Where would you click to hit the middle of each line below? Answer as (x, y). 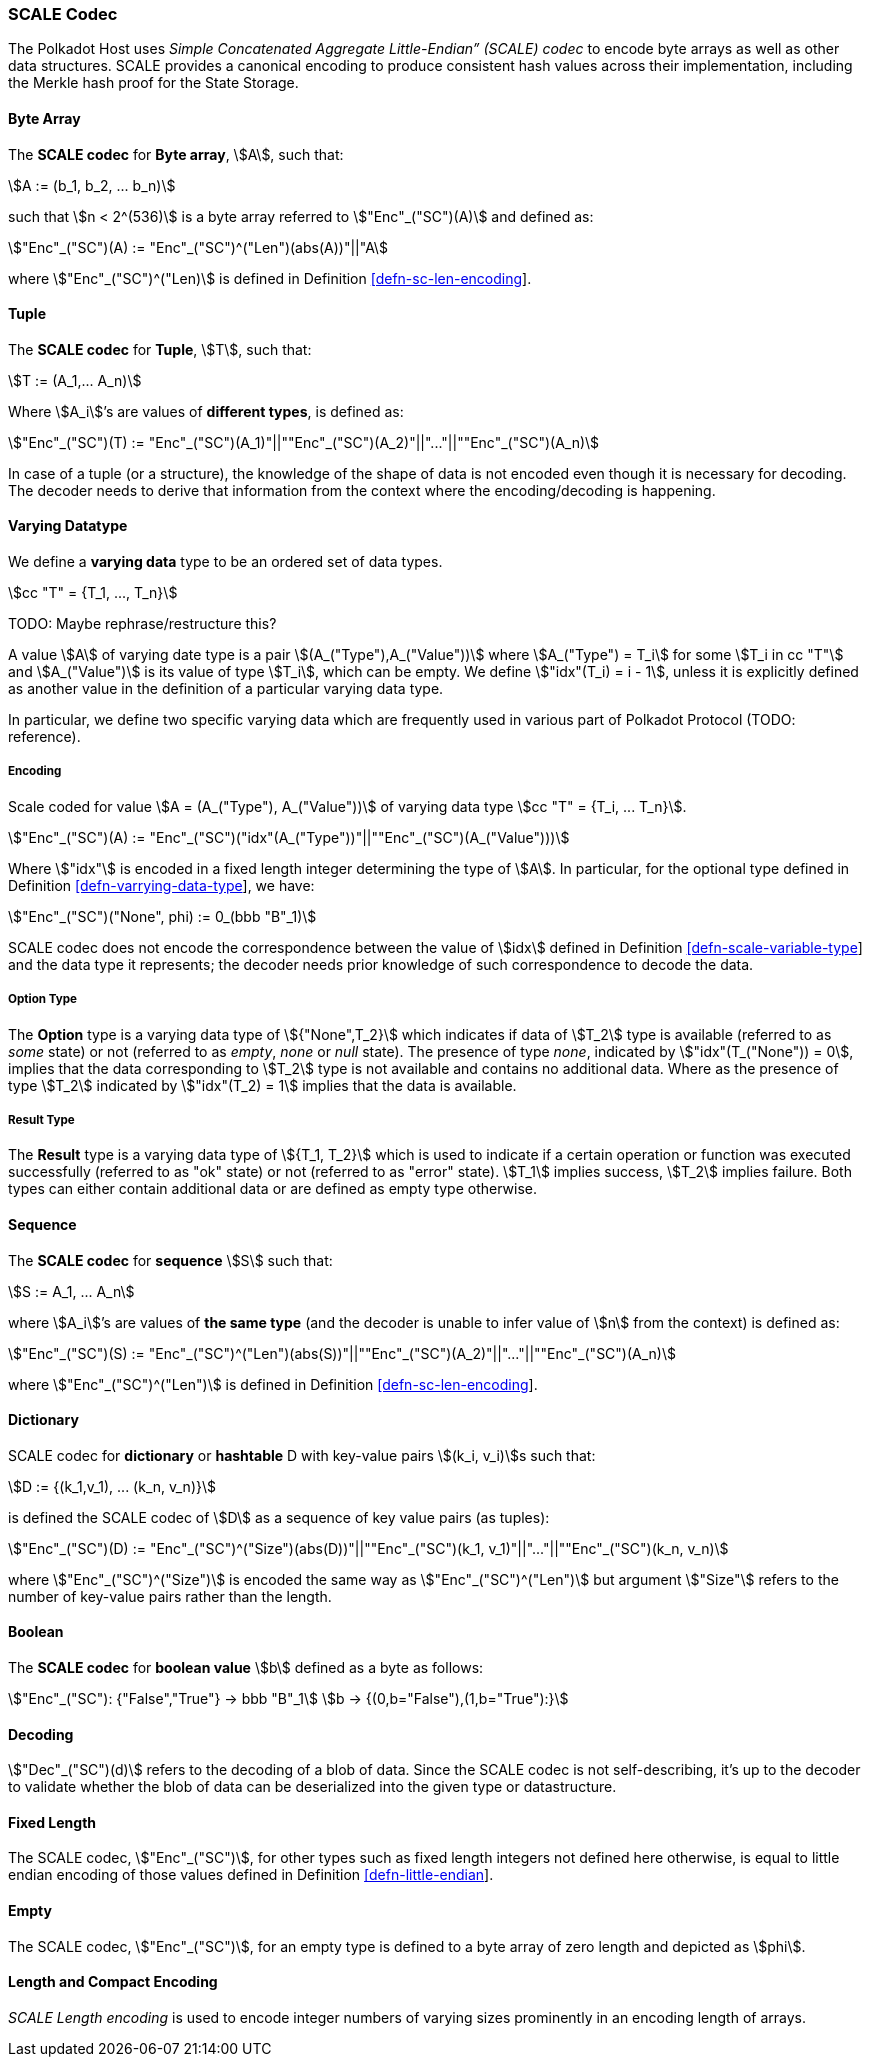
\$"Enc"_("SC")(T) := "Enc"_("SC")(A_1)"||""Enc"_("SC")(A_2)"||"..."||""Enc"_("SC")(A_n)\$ (304, 442)
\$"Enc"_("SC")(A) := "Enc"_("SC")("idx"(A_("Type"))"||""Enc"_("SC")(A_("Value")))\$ (289, 837)
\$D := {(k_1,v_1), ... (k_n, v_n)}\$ (112, 1486)
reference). (44, 737)
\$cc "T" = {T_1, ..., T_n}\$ (93, 593)
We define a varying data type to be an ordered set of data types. (225, 562)
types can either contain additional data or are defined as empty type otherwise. (272, 1189)
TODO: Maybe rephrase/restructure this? (142, 624)
